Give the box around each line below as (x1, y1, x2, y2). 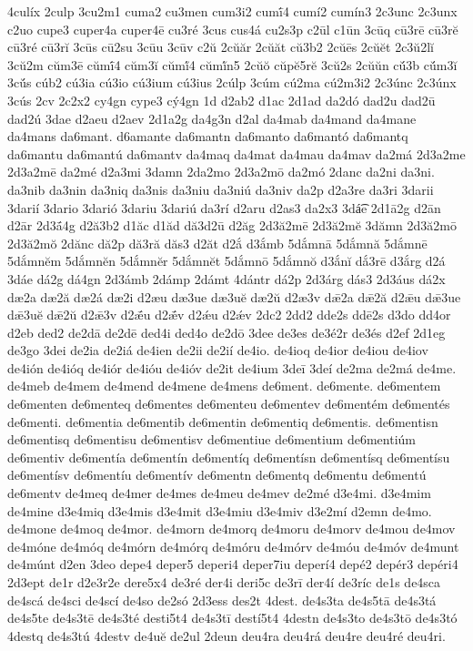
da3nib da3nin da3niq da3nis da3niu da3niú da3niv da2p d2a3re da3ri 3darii (7, 179, 434, 198)
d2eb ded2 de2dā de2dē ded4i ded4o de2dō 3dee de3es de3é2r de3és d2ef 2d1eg (7, 322, 446, 341)
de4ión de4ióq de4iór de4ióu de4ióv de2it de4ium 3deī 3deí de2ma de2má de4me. (7, 358, 457, 377)
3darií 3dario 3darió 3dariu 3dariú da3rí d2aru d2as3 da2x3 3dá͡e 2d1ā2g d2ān (7, 198, 441, 217)
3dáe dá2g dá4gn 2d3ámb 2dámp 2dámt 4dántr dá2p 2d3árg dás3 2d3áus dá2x (7, 269, 446, 288)
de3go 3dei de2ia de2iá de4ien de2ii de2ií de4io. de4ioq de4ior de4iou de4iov (7, 341, 428, 360)
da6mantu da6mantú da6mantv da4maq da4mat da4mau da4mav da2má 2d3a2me (7, 144, 466, 163)
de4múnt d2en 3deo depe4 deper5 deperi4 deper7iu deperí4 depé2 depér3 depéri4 (7, 554, 458, 574)
